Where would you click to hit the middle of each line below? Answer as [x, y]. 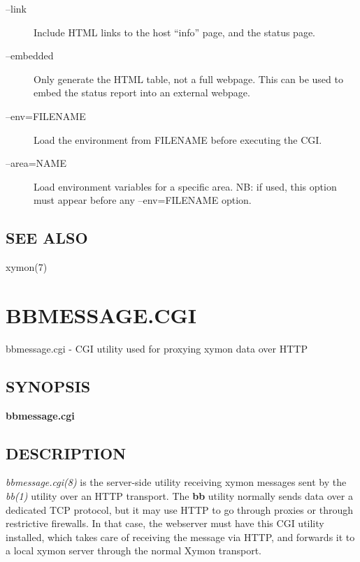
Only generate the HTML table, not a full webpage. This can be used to [188, 79]
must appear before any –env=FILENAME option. [143, 200]
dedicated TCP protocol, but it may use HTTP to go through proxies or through [179, 509]
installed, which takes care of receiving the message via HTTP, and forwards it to [180, 537]
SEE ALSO [47, 238]
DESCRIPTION [66, 453]
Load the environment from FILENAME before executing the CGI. [178, 139]
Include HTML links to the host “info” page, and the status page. [175, 32]
